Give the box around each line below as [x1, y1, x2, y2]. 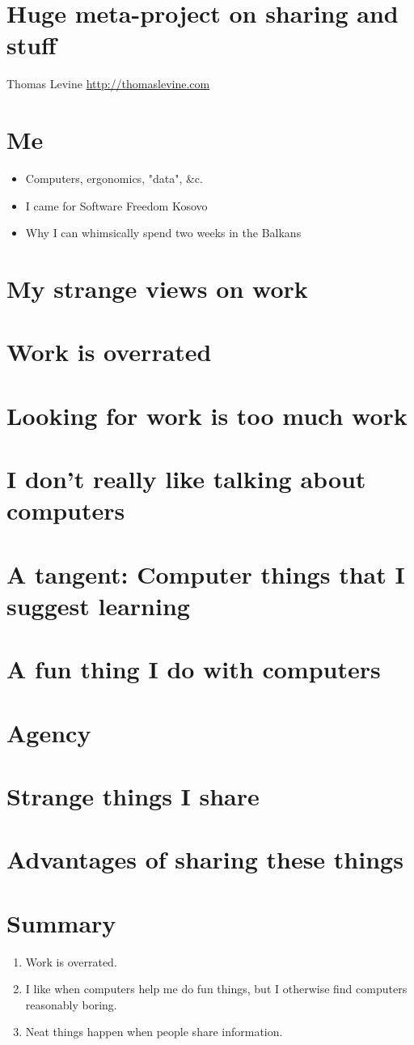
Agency [6, 716, 91, 749]
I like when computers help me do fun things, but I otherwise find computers [25, 980, 408, 997]
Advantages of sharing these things [6, 843, 403, 876]
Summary [6, 906, 116, 939]
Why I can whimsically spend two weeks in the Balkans [25, 224, 302, 241]
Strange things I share [6, 780, 260, 812]
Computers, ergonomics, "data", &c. [25, 170, 203, 187]
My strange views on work [6, 272, 308, 304]
